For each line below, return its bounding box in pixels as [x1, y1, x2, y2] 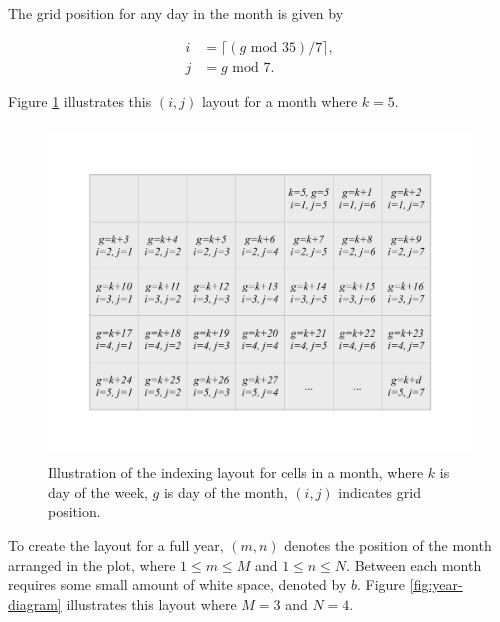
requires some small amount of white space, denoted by [8, 574, 347, 595]
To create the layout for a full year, [8, 534, 224, 555]
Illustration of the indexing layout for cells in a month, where [48, 462, 424, 483]
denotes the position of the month [284, 534, 492, 555]
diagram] [8, 593, 62, 614]
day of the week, [48, 481, 148, 502]
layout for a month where [201, 90, 358, 111]
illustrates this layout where [66, 593, 237, 614]
